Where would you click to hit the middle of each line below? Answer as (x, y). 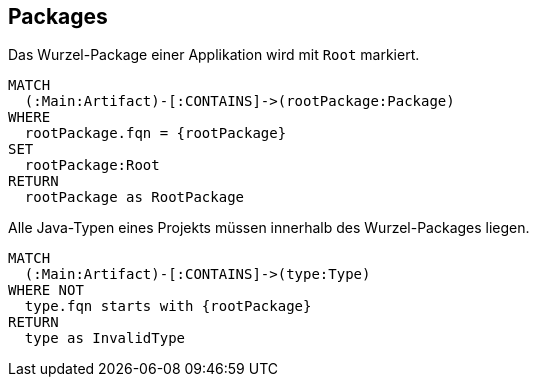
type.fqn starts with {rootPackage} (168, 306)
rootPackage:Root (92, 165)
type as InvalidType (105, 338)
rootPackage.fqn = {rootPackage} (155, 133)
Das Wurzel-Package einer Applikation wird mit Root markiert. (214, 55)
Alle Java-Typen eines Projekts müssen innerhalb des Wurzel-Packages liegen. (269, 228)
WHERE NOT (46, 290)
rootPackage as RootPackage (134, 197)
